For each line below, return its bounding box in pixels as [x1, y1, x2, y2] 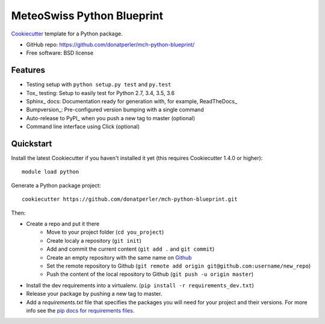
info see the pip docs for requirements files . [26, 307, 135, 314]
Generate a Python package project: [11, 182, 101, 189]
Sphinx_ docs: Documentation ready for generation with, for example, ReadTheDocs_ [26, 98, 238, 105]
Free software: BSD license [26, 49, 93, 57]
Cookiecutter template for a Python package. [11, 30, 123, 37]
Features [11, 65, 45, 75]
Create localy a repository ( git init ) [46, 237, 141, 244]
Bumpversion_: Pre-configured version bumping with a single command [26, 106, 204, 114]
